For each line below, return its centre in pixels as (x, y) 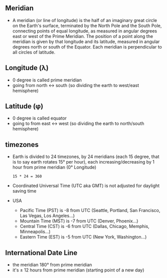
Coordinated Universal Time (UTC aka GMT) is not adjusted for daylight (86, 186)
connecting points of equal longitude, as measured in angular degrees (85, 31)
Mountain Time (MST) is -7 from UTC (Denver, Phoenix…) (79, 221)
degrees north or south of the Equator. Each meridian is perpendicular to (87, 46)
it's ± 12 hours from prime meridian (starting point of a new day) (78, 270)
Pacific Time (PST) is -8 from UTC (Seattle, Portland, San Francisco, (90, 210)
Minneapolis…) (35, 231)
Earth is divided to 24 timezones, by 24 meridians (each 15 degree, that (86, 156)
